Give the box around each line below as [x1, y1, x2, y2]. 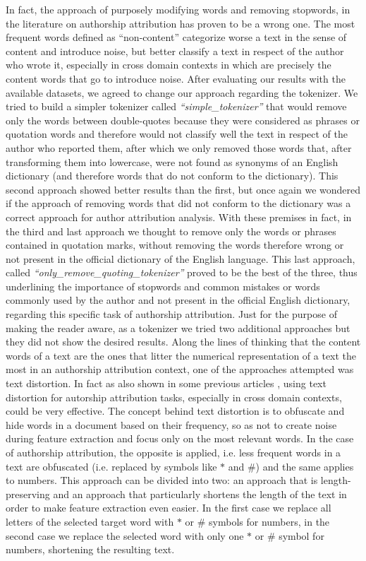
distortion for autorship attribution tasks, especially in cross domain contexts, [6, 389, 342, 404]
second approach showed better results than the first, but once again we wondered [6, 182, 361, 196]
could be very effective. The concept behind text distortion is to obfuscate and [6, 403, 345, 418]
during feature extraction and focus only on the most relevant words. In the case [6, 431, 354, 446]
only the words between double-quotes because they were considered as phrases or [6, 112, 360, 127]
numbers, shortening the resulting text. [6, 542, 175, 557]
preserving [6, 486, 50, 501]
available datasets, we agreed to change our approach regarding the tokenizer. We [6, 85, 358, 100]
